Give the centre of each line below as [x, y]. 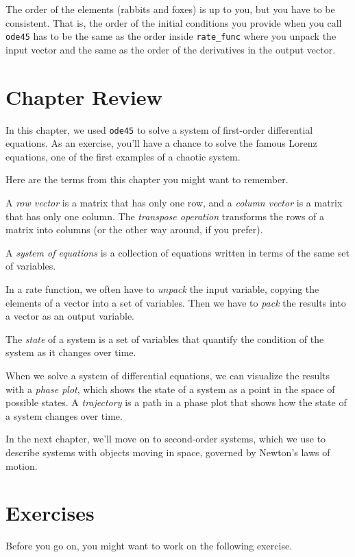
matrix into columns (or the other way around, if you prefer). [134, 229]
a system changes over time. [64, 415]
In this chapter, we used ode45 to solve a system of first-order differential [159, 129]
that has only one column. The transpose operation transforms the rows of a [165, 216]
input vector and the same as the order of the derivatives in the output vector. [171, 49]
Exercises [50, 513]
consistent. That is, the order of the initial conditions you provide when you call [174, 22]
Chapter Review [84, 96]
